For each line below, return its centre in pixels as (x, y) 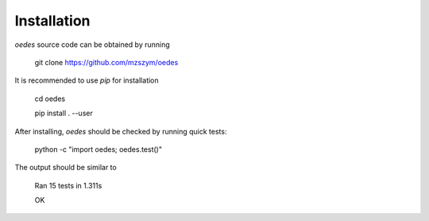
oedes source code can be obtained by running (92, 45)
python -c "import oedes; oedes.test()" (99, 149)
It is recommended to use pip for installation (87, 80)
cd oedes (50, 99)
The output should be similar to (66, 168)
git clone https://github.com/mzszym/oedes (106, 62)
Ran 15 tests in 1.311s (68, 185)
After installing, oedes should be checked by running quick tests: (121, 131)
